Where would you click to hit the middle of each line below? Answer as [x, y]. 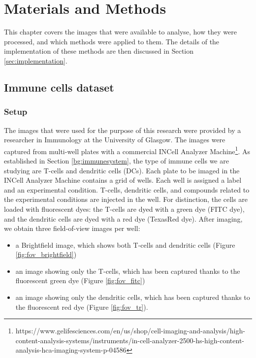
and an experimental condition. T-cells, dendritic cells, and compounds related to [127, 189]
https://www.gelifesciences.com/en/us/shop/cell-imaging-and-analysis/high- [130, 331]
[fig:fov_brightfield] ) [46, 254]
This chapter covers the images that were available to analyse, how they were [120, 32]
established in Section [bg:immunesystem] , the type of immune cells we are [116, 160]
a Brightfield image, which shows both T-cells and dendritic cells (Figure [125, 244]
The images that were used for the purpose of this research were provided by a [123, 130]
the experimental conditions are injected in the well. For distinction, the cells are [126, 199]
